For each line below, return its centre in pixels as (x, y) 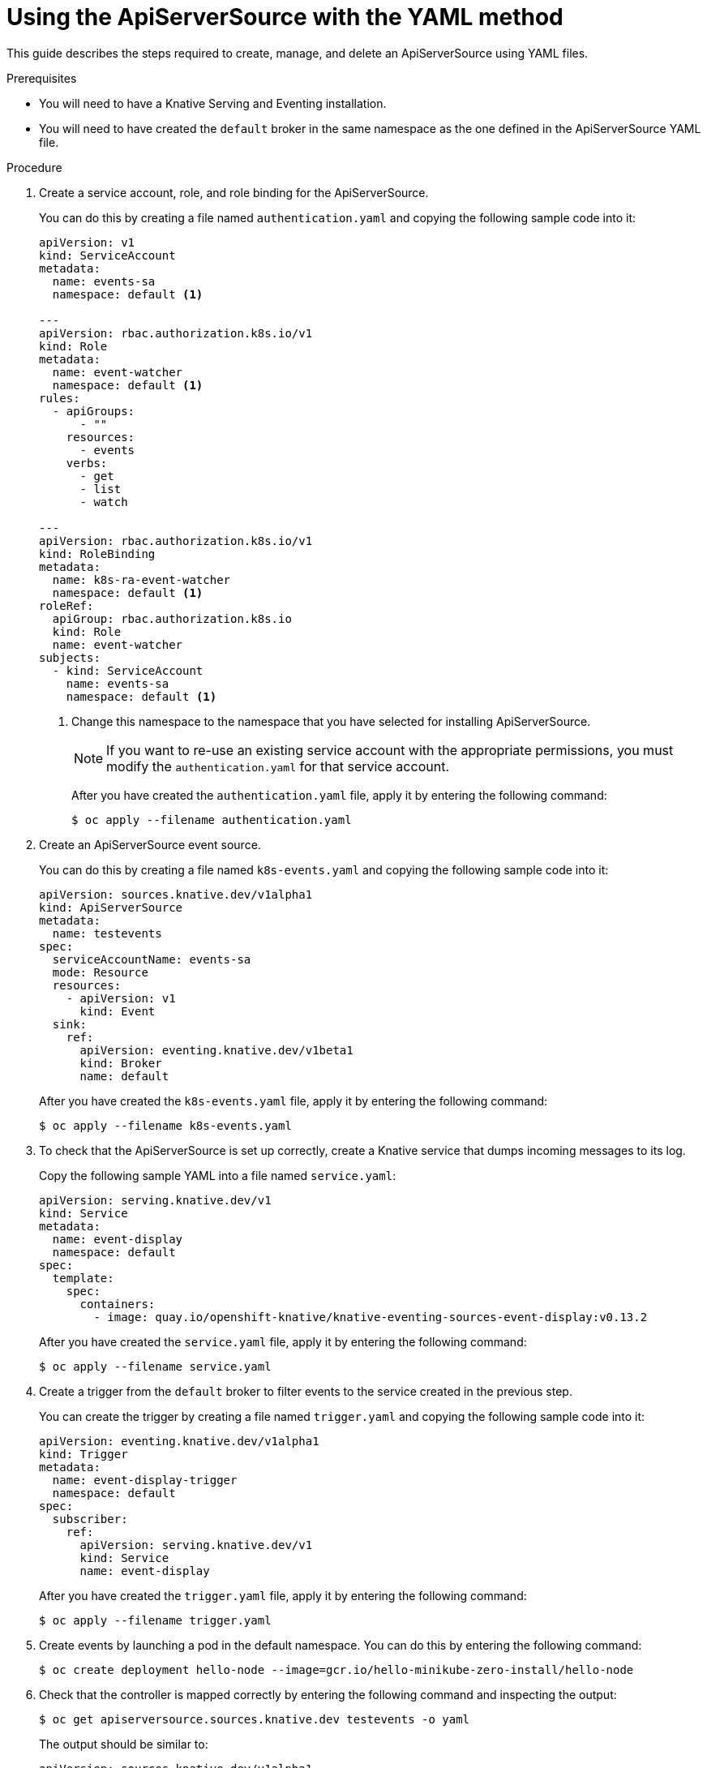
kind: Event (118, 1011)
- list (101, 489)
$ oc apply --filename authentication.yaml (212, 820)
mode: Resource (100, 972)
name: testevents (107, 933)
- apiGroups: (94, 411)
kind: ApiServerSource (111, 907)
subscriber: (90, 1519)
